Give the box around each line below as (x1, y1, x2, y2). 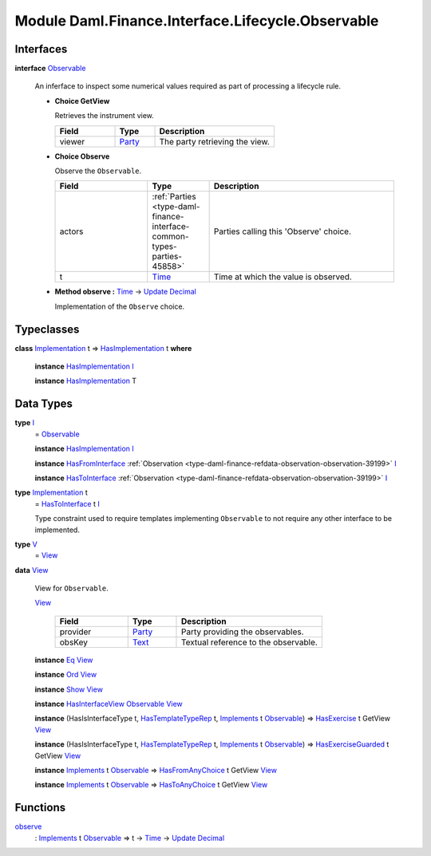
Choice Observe (54, 152, 110, 161)
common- (152, 231, 189, 243)
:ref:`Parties (152, 191, 196, 203)
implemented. (34, 525, 80, 535)
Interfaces (14, 42, 68, 56)
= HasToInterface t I (34, 499, 100, 508)
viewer (59, 136, 85, 147)
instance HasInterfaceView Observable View (34, 699, 183, 709)
